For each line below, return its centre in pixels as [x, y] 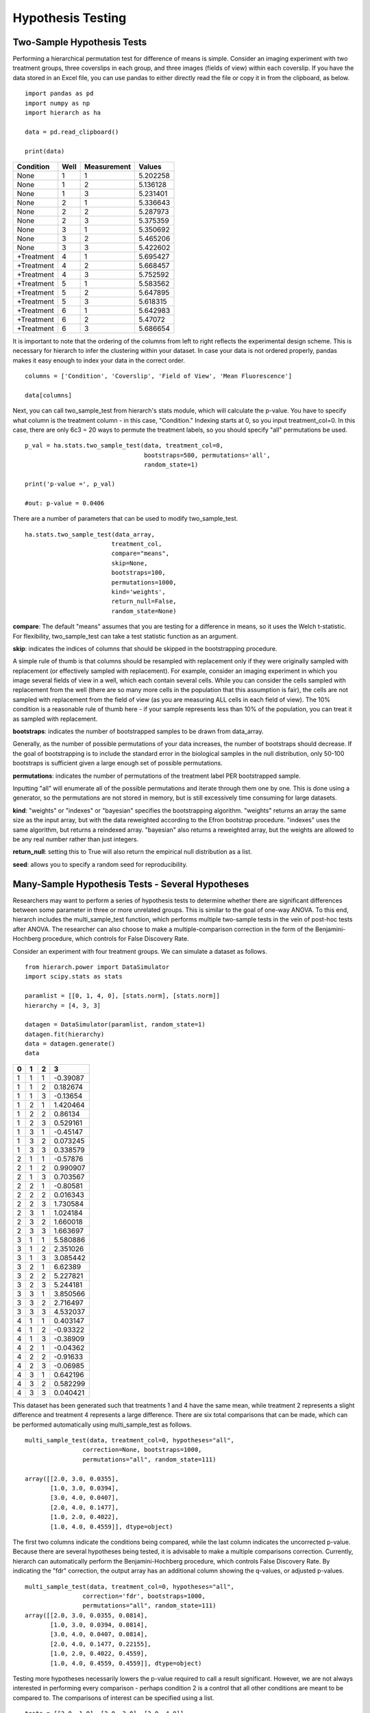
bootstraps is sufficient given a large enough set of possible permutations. [118, 763]
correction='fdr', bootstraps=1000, [144, 1596]
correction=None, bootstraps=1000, [142, 1450]
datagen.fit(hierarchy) [65, 1034]
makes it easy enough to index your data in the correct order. [99, 360]
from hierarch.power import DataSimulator [97, 967]
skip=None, [129, 563]
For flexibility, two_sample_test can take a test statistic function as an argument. [125, 636]
